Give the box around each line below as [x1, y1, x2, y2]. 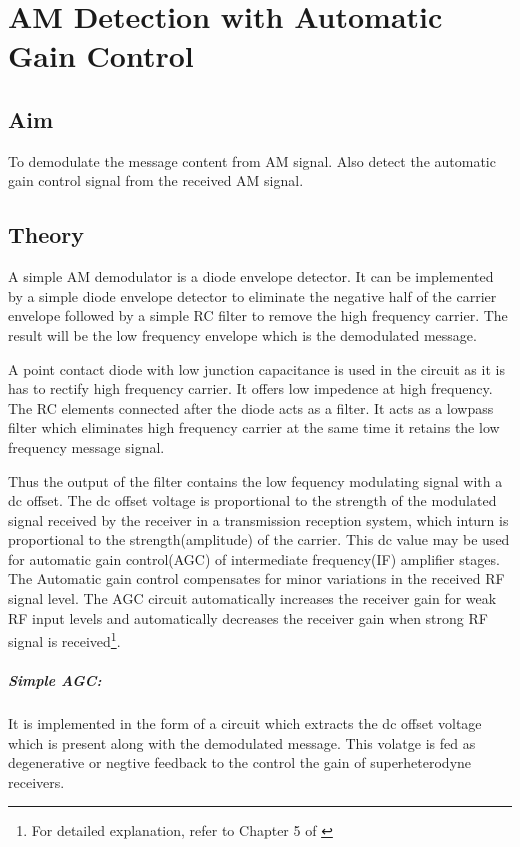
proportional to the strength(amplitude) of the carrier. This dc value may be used [8, 529, 510, 550]
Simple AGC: [8, 670, 102, 691]
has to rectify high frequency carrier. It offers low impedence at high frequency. [8, 378, 493, 399]
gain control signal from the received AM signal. [8, 170, 304, 191]
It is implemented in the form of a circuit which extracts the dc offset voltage [8, 713, 482, 734]
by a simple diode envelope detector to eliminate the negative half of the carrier [8, 285, 497, 306]
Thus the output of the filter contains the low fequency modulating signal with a [8, 470, 503, 491]
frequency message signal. [8, 436, 165, 457]
